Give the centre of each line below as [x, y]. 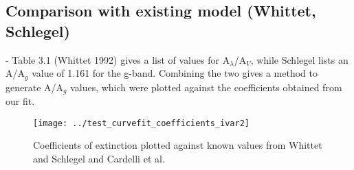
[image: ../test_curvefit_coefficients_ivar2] [141, 123]
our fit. [20, 101]
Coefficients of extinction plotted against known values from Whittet [178, 145]
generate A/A [35, 87]
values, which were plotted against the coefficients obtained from [206, 87]
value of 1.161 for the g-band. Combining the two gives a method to [175, 73]
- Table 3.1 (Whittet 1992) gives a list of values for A [118, 59]
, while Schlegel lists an [299, 59]
